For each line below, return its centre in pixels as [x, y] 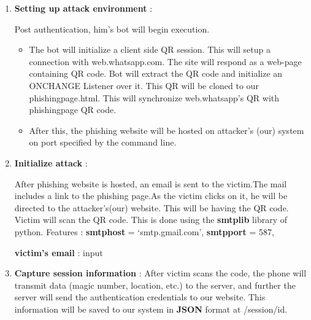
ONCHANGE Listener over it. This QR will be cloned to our [144, 85]
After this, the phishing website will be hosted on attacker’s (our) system [167, 130]
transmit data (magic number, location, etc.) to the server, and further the [155, 285]
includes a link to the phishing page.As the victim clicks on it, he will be [151, 196]
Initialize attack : [51, 162]
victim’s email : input [59, 252]
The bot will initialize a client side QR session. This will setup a [150, 49]
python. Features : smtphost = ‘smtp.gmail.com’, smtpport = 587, [144, 231]
